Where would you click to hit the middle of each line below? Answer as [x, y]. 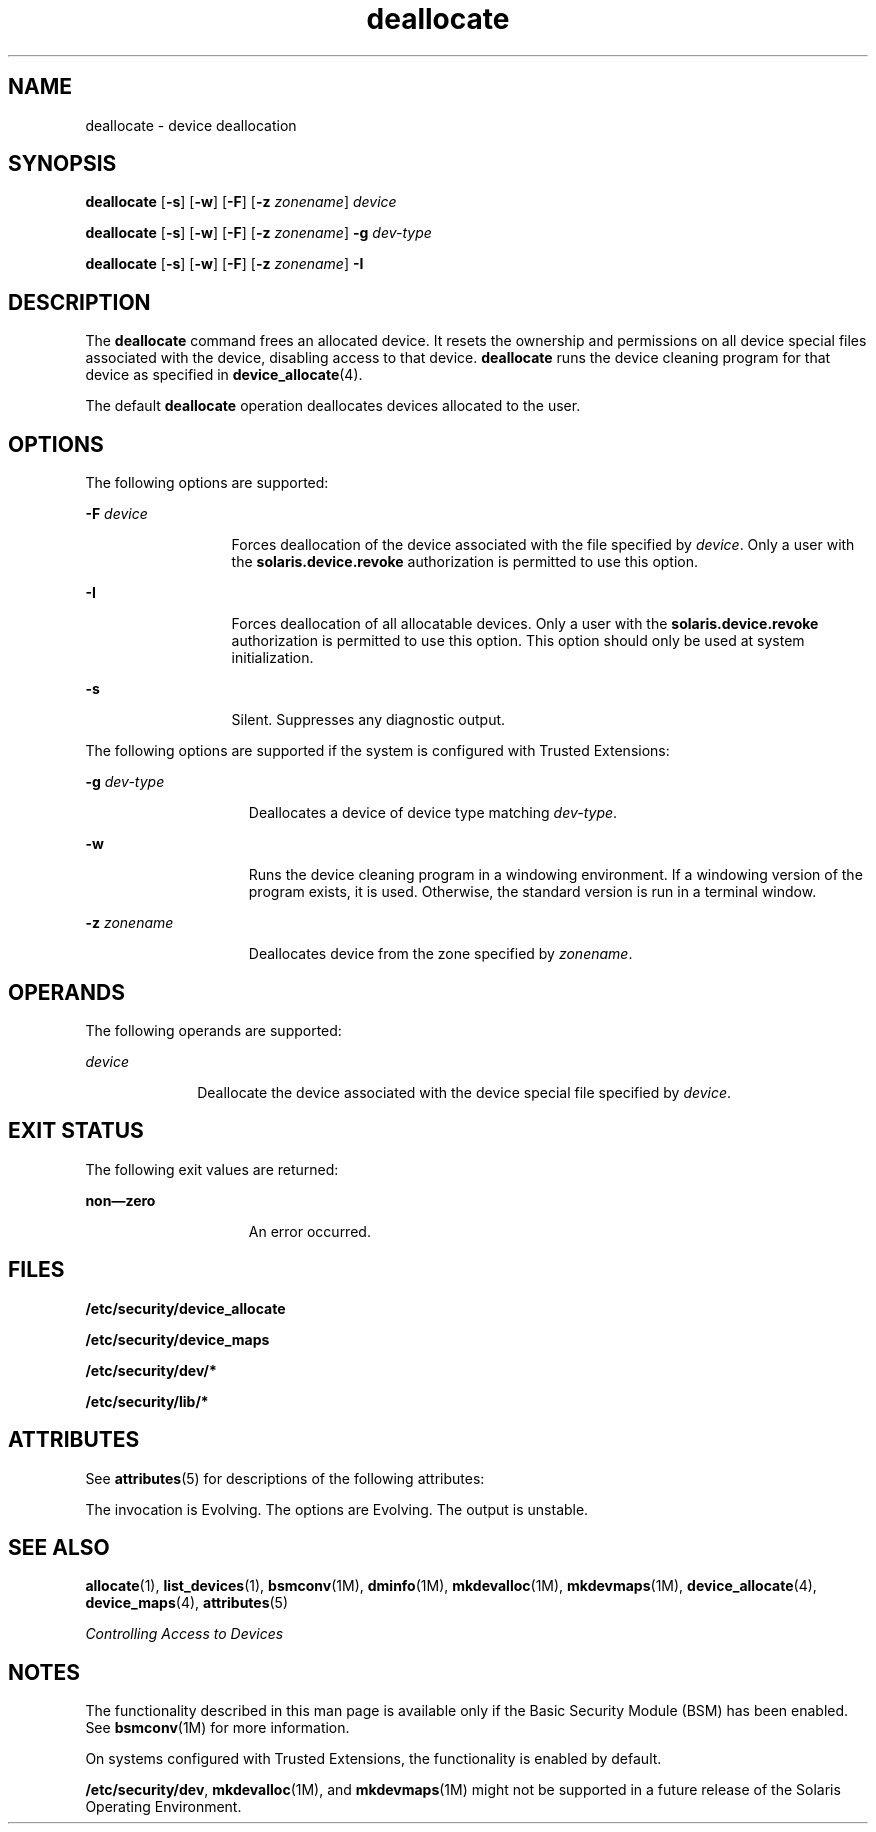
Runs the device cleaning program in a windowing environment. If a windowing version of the [555, 875]
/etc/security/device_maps [177, 1339]
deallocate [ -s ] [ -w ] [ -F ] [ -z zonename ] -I [224, 264]
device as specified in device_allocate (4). [224, 375]
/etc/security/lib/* [147, 1401]
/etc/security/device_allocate [185, 1308]
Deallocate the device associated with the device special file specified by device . [464, 1092]
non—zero [120, 1200]
